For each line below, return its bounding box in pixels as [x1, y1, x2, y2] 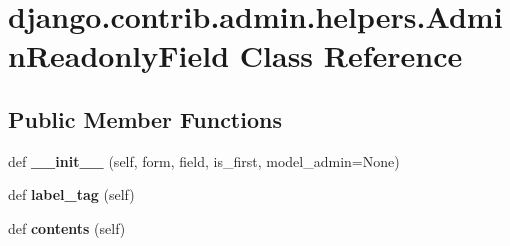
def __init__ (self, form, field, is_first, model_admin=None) [8, 150, 400, 171]
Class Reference [239, 35, 463, 76]
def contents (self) [8, 217, 126, 238]
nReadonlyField [8, 35, 230, 76]
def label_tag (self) [8, 184, 135, 205]
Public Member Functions [8, 103, 282, 134]
